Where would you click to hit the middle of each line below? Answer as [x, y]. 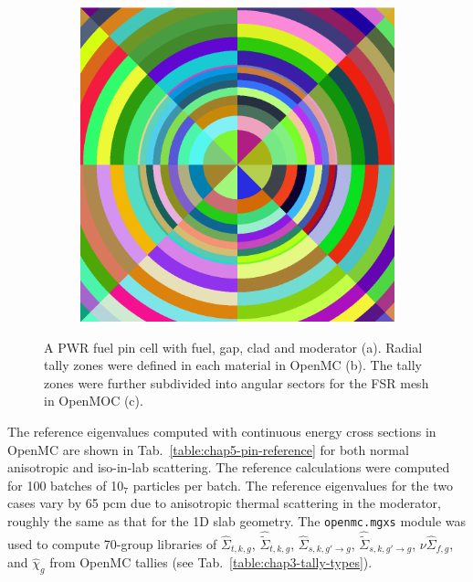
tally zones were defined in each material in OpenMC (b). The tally [233, 365]
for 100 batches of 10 [66, 485]
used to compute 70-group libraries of [112, 544]
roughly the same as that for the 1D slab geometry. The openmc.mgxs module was [237, 520]
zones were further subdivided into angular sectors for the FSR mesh [236, 382]
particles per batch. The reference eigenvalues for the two [293, 485]
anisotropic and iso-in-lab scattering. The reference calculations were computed [229, 467]
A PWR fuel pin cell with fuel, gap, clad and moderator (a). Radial [233, 347]
